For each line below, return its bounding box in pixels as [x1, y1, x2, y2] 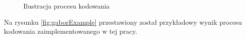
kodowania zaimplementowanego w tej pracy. [4, 26, 138, 36]
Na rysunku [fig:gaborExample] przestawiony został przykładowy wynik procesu [4, 17, 242, 27]
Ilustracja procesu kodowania [23, 1, 110, 10]
